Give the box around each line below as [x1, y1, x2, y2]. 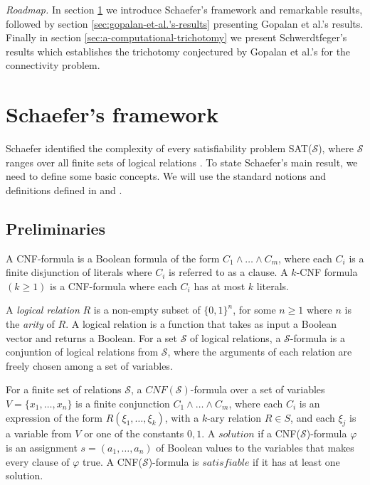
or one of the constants [84, 426, 184, 441]
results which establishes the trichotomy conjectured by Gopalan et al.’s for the [6, 43, 351, 58]
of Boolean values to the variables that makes [156, 440, 354, 454]
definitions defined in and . [6, 182, 122, 197]
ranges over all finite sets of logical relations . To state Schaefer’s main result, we [6, 154, 358, 169]
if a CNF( [258, 426, 300, 441]
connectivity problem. [6, 58, 100, 73]
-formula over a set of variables [190, 382, 325, 397]
